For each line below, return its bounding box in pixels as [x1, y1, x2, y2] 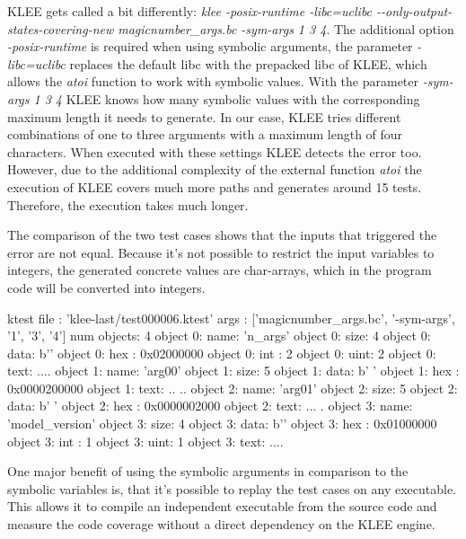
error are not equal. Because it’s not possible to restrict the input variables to [7, 243, 435, 261]
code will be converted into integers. [7, 278, 206, 296]
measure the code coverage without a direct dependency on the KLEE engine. [7, 515, 435, 534]
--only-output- [376, 2, 453, 20]
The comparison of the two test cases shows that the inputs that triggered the [7, 225, 437, 244]
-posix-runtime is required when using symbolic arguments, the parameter [7, 37, 413, 56]
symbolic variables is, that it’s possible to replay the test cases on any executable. [7, 479, 457, 498]
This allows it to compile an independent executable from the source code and [7, 497, 437, 516]
